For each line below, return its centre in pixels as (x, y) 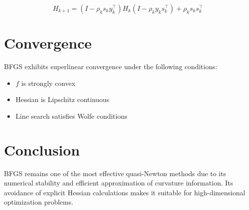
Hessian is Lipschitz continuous (62, 99)
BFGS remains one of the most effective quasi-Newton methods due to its (115, 173)
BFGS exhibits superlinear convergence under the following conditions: (111, 66)
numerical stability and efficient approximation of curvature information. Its (119, 183)
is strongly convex (48, 83)
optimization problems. (39, 202)
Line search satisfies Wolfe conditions (71, 116)
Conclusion (42, 149)
